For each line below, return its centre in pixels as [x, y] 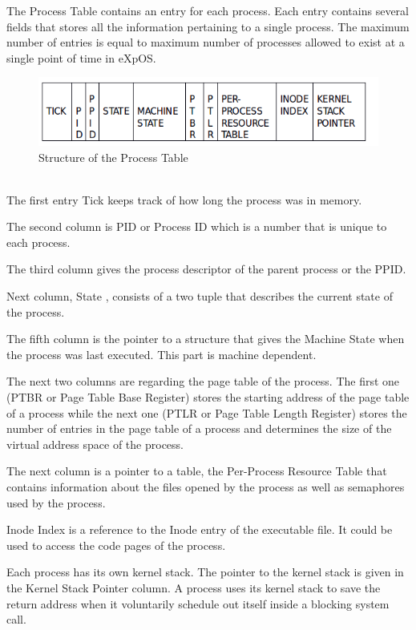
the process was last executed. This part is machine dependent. [162, 354]
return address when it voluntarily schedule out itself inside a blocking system [198, 603]
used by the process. [56, 502]
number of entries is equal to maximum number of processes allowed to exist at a [206, 42]
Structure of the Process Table [113, 157]
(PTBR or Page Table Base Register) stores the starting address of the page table [208, 397]
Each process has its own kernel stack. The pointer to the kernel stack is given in [205, 572]
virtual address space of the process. [95, 444]
